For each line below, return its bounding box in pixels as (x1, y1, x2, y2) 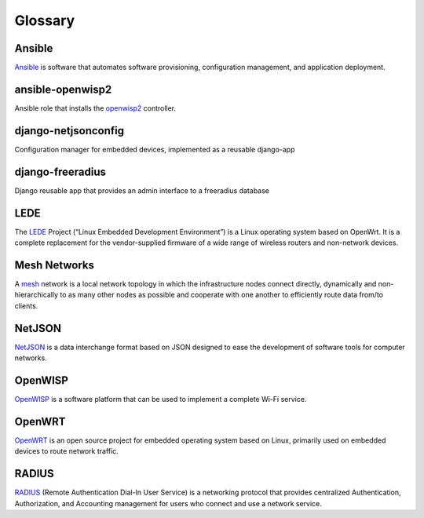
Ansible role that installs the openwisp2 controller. (14, 103, 177, 113)
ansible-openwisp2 (14, 82, 112, 96)
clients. (14, 301, 38, 310)
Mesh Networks (14, 258, 94, 272)
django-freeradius (14, 165, 106, 178)
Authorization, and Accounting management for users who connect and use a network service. (14, 498, 322, 508)
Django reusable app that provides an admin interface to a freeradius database (14, 185, 270, 195)
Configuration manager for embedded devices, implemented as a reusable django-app (14, 144, 295, 154)
